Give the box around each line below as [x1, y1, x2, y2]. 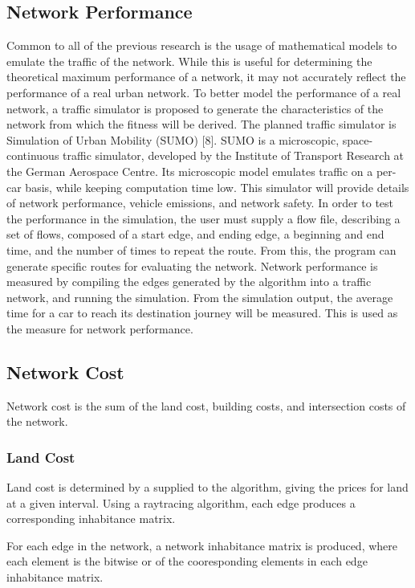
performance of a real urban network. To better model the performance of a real [6, 84, 401, 100]
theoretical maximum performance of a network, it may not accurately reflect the [6, 68, 406, 85]
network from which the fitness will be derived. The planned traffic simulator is [6, 116, 397, 133]
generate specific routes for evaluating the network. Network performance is [6, 257, 378, 274]
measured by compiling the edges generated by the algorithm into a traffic [6, 273, 372, 290]
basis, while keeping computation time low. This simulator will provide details [25, 178, 409, 195]
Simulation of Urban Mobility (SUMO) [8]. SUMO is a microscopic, [6, 131, 340, 148]
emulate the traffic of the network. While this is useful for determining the [6, 52, 372, 69]
